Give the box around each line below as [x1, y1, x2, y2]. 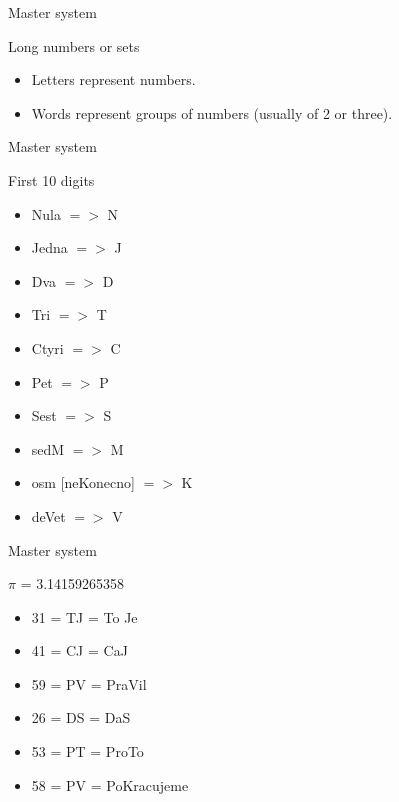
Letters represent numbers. [31, 69, 196, 90]
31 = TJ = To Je [31, 606, 138, 627]
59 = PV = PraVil [31, 673, 147, 694]
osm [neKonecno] [31, 472, 135, 493]
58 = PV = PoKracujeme [31, 774, 189, 795]
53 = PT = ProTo [31, 741, 144, 762]
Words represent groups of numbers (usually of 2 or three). [31, 102, 393, 123]
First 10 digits [8, 169, 95, 190]
